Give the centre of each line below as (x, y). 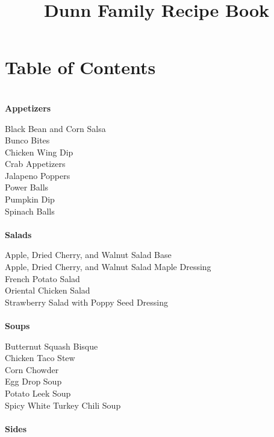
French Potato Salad (42, 278)
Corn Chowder (32, 369)
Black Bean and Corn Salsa (55, 128)
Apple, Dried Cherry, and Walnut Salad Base (88, 255)
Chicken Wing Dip (39, 152)
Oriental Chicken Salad (48, 290)
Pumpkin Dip (30, 199)
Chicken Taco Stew (40, 358)
